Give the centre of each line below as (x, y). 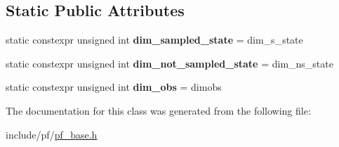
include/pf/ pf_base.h (52, 134)
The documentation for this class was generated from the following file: (158, 110)
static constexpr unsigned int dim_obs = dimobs (114, 87)
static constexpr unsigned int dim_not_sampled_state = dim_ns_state (169, 63)
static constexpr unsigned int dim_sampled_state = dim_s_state (154, 40)
